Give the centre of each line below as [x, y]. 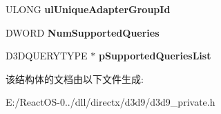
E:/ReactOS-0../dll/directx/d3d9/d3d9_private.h [110, 102]
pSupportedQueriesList [155, 56]
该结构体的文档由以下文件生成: [75, 78]
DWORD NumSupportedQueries [83, 32]
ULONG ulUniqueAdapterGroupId [88, 9]
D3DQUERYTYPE [47, 56]
